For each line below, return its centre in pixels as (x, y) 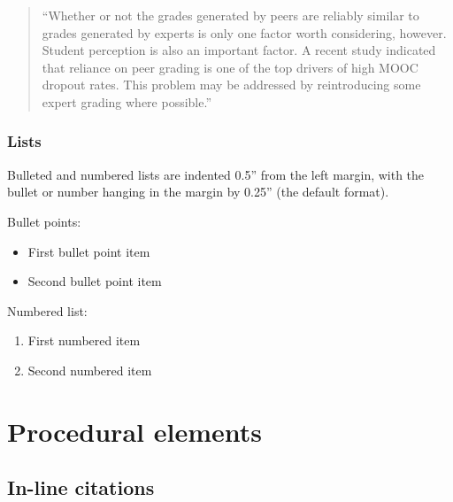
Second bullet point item (95, 281)
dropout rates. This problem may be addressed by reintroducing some (231, 85)
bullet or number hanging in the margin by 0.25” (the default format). (198, 192)
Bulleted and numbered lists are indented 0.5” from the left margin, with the (216, 174)
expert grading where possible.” (127, 101)
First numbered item (84, 340)
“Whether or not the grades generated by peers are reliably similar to (230, 15)
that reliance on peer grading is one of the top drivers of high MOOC (230, 67)
